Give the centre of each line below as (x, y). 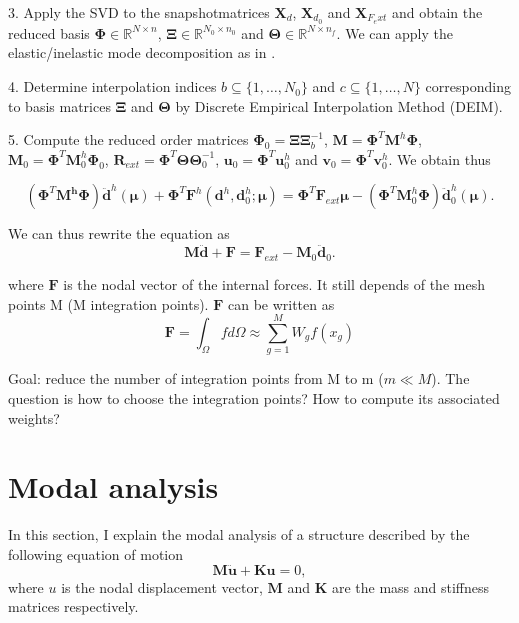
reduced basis (49, 32)
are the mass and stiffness (410, 586)
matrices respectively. (73, 606)
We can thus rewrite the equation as (119, 233)
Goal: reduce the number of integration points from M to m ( (196, 378)
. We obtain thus (439, 158)
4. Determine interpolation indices (112, 86)
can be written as (281, 303)
